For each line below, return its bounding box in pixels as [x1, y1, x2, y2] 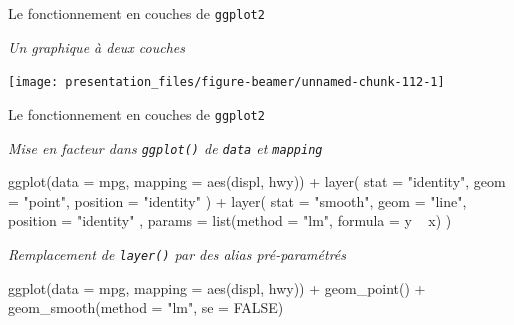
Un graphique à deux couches [8, 36, 186, 57]
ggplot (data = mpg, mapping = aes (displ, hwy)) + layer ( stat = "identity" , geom [8, 171, 506, 192]
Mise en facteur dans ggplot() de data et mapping [8, 137, 323, 158]
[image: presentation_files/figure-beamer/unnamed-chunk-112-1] [8, 75, 445, 90]
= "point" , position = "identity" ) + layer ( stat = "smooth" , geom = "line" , [8, 190, 467, 211]
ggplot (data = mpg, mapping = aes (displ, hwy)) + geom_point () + [8, 277, 426, 298]
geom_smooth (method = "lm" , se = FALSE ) [8, 297, 284, 318]
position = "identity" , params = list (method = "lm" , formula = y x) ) [8, 210, 452, 231]
